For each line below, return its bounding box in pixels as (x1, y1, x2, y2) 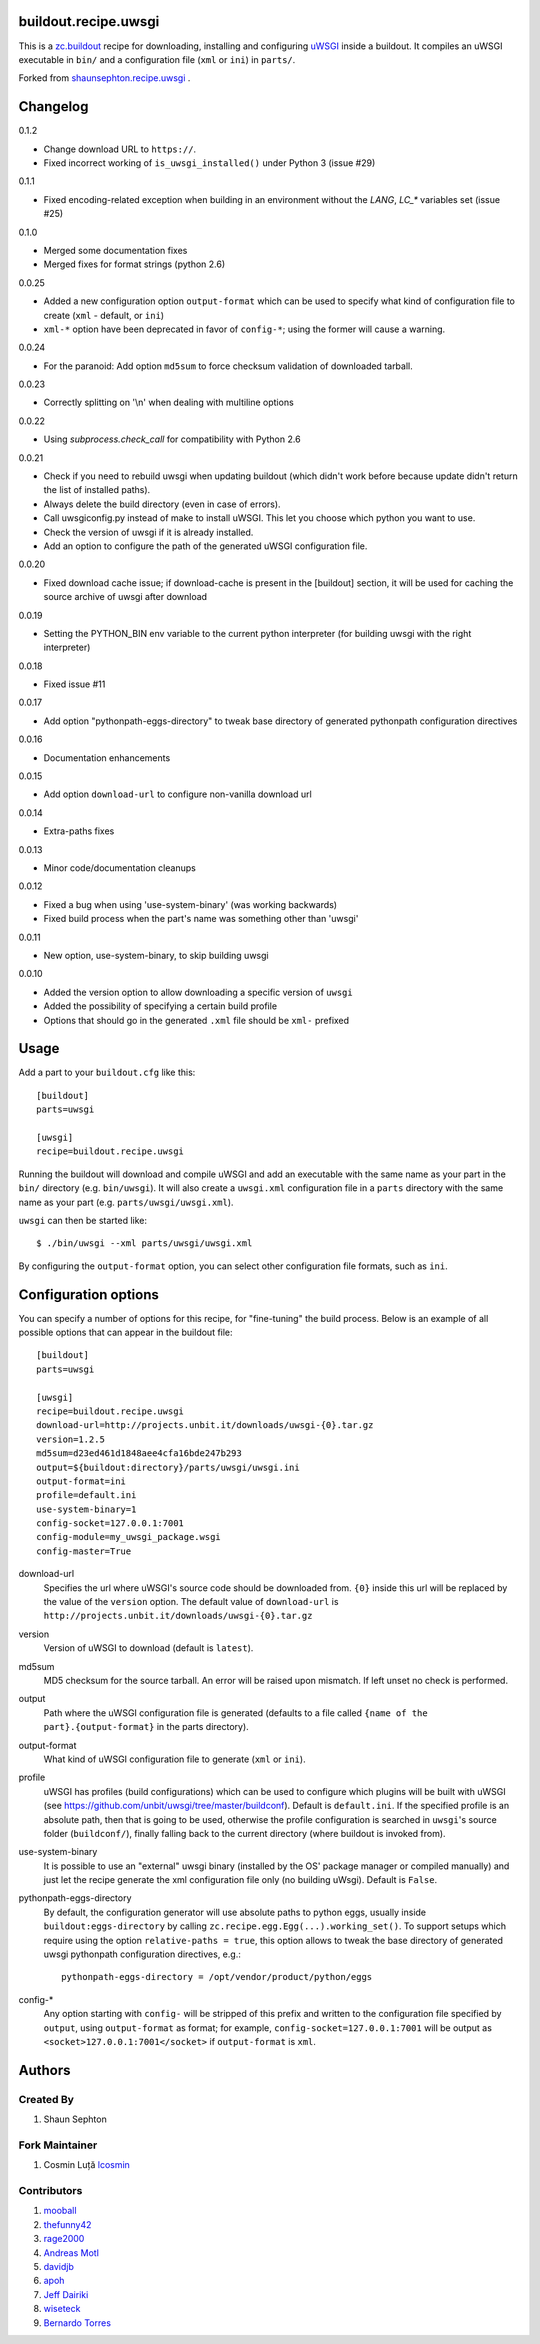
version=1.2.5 (36, 1433, 105, 1445)
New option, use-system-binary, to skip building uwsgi (43, 949, 269, 961)
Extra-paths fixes (43, 825, 115, 837)
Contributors (18, 2184, 83, 2198)
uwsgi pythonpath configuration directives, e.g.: (43, 1948, 242, 1960)
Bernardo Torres (43, 2316, 112, 2329)
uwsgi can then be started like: (18, 1214, 148, 1226)
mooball (43, 2205, 77, 2217)
